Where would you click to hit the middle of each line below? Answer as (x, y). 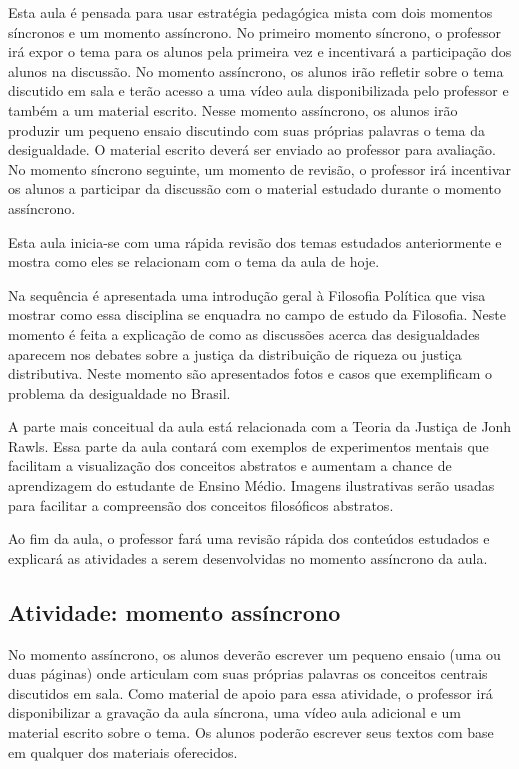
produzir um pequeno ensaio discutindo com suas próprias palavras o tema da (247, 129)
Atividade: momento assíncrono (174, 611)
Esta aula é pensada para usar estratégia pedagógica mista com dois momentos (250, 12)
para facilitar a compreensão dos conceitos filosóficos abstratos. (201, 504)
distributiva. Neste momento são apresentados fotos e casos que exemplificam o (250, 373)
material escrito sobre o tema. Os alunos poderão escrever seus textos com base (251, 732)
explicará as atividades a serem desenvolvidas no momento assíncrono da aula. (248, 557)
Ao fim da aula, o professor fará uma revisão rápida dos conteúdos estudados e (249, 538)
